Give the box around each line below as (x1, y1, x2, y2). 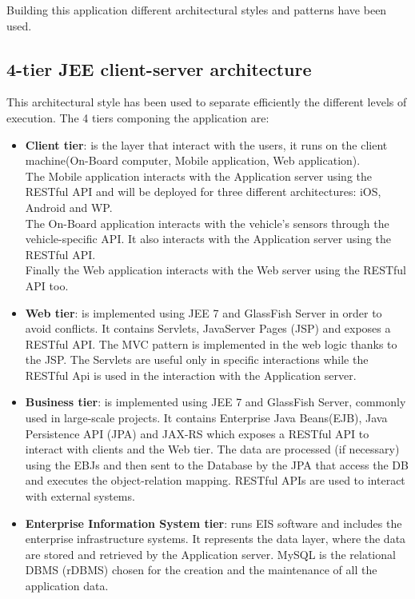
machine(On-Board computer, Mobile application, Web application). (25, 152, 361, 169)
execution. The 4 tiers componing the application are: (6, 109, 269, 126)
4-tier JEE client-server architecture (6, 56, 312, 81)
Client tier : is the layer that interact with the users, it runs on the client (25, 136, 388, 153)
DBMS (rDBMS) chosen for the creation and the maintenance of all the (25, 561, 377, 578)
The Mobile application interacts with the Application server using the (25, 167, 372, 184)
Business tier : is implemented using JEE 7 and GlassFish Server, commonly (25, 393, 406, 410)
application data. (25, 577, 109, 594)
